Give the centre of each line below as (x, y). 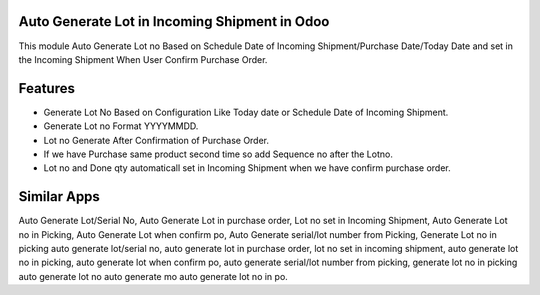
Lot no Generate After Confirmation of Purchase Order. (156, 140)
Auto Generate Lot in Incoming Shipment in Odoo (174, 21)
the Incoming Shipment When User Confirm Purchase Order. (143, 59)
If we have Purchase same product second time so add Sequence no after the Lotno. (218, 154)
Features (46, 88)
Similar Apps (59, 196)
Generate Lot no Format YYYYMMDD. (121, 126)
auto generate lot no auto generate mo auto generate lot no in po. (153, 276)
